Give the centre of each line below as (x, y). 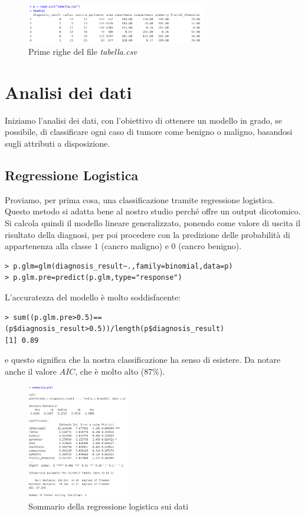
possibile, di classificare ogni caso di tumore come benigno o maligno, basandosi (149, 132)
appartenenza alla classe (48, 246)
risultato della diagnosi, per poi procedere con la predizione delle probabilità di (147, 234)
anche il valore (31, 371)
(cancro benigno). (210, 246)
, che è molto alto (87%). (120, 371)
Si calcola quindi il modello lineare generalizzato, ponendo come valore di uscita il (153, 222)
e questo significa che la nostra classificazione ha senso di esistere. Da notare (143, 360)
